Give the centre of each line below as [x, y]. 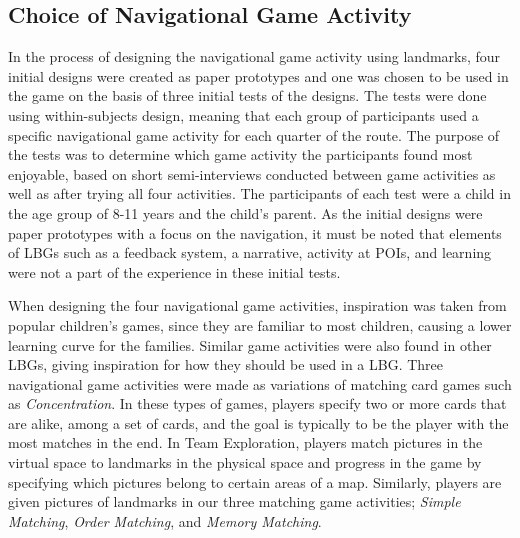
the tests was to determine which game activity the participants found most [240, 154]
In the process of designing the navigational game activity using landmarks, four [254, 56]
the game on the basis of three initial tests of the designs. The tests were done [247, 95]
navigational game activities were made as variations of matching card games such [260, 383]
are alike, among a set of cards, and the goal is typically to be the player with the [258, 422]
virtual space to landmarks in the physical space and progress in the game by [245, 462]
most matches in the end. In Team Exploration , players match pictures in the [245, 442]
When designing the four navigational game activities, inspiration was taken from [257, 305]
